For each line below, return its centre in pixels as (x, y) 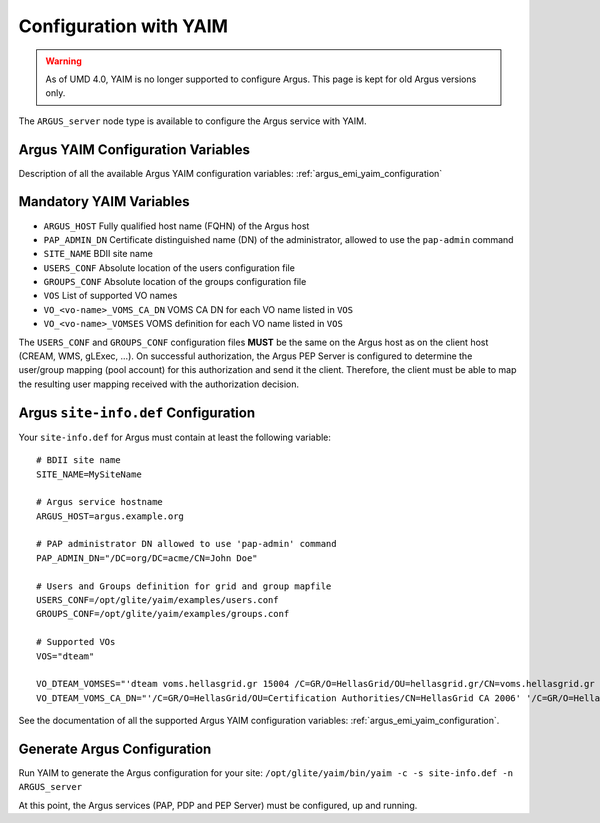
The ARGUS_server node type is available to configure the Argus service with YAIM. (192, 121)
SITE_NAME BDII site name (98, 254)
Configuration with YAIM (123, 26)
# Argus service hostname (100, 502)
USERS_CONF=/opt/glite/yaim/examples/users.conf (157, 600)
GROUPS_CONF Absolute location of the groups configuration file (175, 282)
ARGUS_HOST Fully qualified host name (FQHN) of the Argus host (176, 226)
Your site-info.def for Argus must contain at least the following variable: (175, 437)
